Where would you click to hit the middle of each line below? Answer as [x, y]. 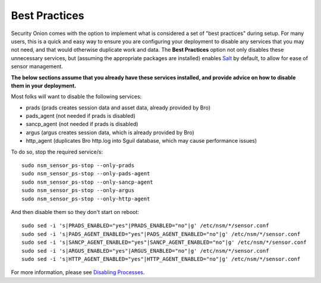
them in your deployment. [44, 86]
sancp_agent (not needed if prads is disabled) [82, 124]
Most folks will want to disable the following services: [76, 97]
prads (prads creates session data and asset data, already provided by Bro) [118, 108]
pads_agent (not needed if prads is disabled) [81, 116]
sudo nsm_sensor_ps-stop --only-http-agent [86, 199]
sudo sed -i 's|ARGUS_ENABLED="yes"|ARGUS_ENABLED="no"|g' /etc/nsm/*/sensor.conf [145, 251]
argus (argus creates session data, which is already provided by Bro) [110, 132]
